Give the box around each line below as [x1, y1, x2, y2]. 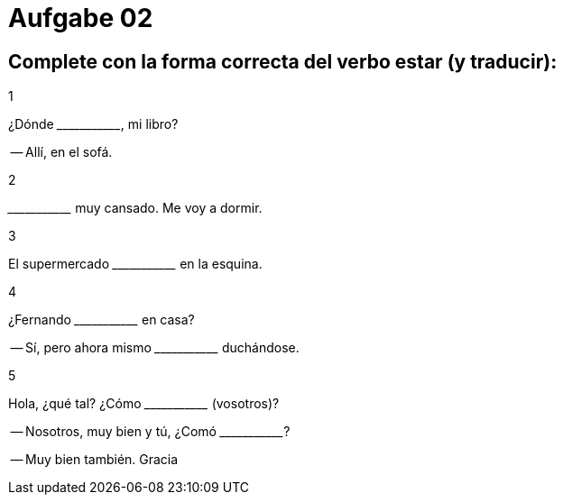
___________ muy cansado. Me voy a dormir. [8, 200, 263, 216]
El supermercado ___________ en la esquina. [8, 256, 263, 272]
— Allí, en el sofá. [10, 144, 113, 160]
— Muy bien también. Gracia [10, 452, 179, 468]
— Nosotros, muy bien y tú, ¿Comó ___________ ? [10, 424, 291, 440]
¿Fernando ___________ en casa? [8, 312, 195, 328]
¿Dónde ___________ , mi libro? [8, 116, 179, 132]
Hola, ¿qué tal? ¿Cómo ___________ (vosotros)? [8, 396, 280, 412]
